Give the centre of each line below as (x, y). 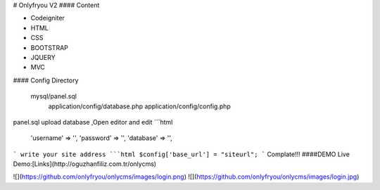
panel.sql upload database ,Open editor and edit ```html (93, 122)
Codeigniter (47, 18)
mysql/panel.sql (54, 96)
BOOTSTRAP (49, 47)
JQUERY (43, 57)
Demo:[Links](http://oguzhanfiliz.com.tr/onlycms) (85, 164)
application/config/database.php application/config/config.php (140, 106)
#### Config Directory (46, 80)
